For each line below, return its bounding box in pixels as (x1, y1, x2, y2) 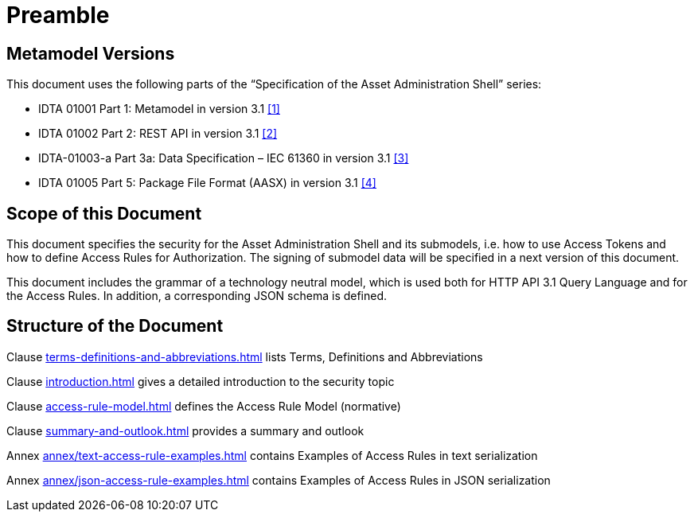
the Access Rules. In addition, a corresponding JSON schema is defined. (6, 289, 388, 303)
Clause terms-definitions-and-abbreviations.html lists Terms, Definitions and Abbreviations (6, 349, 483, 364)
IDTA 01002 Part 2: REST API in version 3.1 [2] (38, 127, 278, 141)
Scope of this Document (6, 203, 202, 224)
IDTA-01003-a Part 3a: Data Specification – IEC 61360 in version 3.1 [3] (38, 151, 409, 166)
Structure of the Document (6, 316, 224, 337)
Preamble (6, 2, 110, 29)
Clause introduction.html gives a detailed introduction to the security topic (6, 374, 395, 388)
